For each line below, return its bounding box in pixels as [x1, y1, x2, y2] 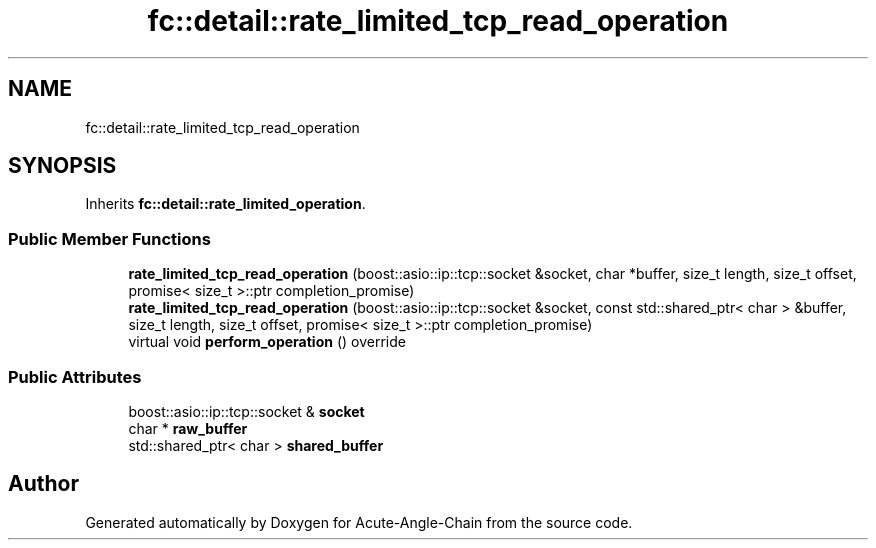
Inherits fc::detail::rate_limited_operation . [85, 195, 366, 213]
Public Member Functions [8, 228, 211, 249]
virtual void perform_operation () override [128, 333, 406, 351]
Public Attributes [8, 366, 142, 387]
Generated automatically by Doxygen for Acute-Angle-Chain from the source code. [85, 513, 633, 531]
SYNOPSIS [8, 153, 117, 179]
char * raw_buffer [128, 419, 248, 437]
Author [8, 471, 79, 497]
